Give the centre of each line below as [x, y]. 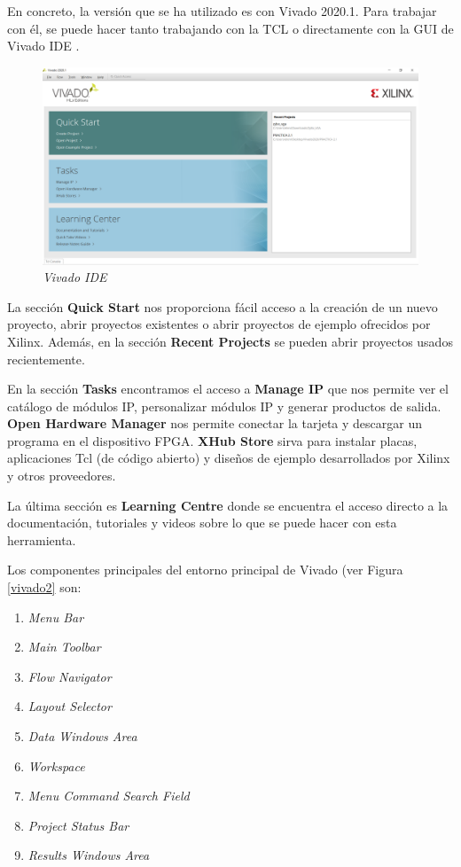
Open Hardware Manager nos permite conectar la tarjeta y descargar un [215, 423]
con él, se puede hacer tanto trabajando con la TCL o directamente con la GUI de [230, 28]
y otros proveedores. [62, 476]
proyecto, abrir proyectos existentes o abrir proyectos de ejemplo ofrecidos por [219, 324]
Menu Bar [56, 617]
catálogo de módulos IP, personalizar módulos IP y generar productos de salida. [224, 406]
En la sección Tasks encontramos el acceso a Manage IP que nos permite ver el [228, 389]
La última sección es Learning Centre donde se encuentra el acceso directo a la [228, 505]
